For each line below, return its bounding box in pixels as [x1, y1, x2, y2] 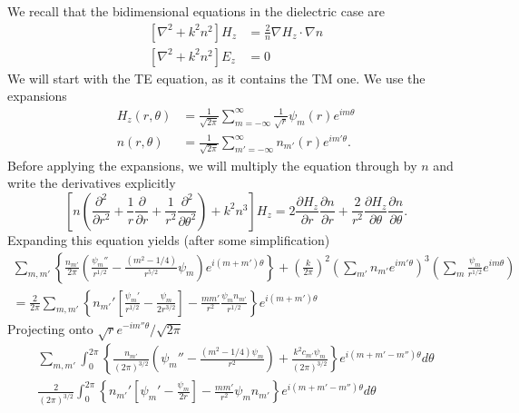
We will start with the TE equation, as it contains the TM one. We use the [7, 68, 426, 87]
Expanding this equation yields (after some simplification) [7, 230, 330, 249]
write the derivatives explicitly [7, 173, 176, 192]
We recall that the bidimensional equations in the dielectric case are [7, 2, 386, 20]
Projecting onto [7, 319, 93, 338]
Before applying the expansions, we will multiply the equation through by [7, 155, 417, 174]
